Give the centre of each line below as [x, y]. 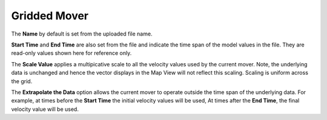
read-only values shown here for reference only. [71, 53]
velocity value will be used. [45, 109]
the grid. [22, 81]
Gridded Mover [50, 16]
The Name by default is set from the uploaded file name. [82, 34]
